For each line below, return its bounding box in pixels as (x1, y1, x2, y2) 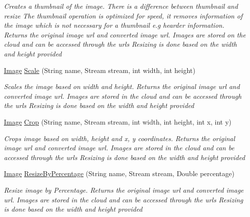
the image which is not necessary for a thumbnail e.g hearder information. (4, 20, 225, 30)
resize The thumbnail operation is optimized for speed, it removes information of (4, 10, 243, 20)
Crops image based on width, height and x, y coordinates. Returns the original (4, 133, 235, 143)
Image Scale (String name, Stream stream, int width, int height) (4, 65, 196, 75)
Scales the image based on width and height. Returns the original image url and (4, 81, 240, 91)
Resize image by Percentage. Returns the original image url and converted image (4, 184, 244, 195)
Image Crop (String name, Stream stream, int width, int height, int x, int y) (4, 116, 232, 127)
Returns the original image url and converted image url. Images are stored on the (4, 29, 246, 39)
